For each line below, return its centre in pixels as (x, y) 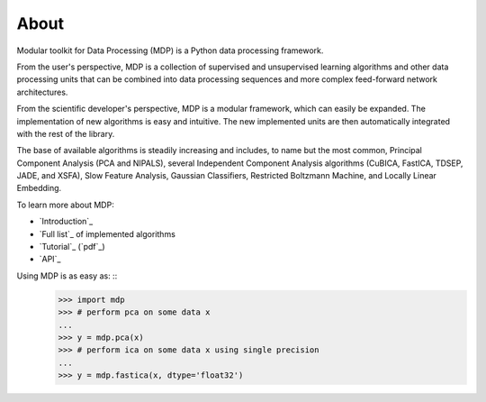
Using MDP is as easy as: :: (67, 276)
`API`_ (50, 259)
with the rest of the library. (66, 133)
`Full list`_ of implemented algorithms (107, 233)
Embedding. (39, 188)
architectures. (42, 92)
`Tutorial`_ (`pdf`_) (72, 247)
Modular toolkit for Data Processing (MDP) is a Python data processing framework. (170, 50)
